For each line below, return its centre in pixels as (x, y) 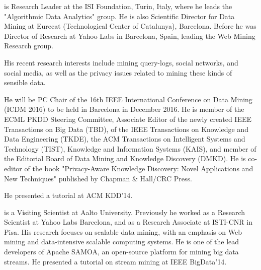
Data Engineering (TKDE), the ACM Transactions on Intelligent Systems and (125, 139)
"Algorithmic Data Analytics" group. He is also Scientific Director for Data (119, 16)
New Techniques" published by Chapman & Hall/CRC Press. (98, 178)
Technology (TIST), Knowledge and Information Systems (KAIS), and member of (130, 148)
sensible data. (25, 82)
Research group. (29, 46)
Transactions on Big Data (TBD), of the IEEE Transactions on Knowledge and (126, 129)
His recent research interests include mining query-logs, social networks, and (121, 62)
